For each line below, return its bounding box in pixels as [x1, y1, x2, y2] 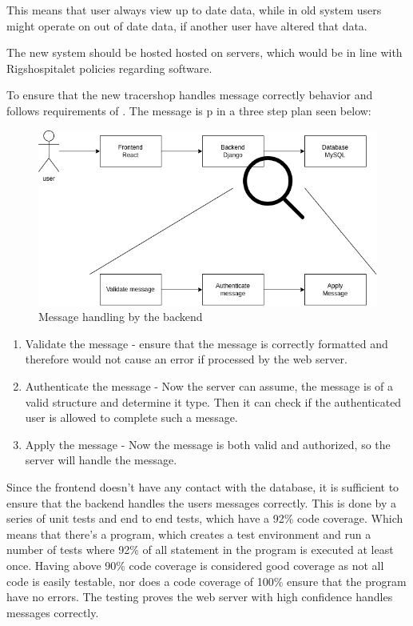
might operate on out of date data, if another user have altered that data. [6, 17, 367, 34]
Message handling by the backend [38, 308, 203, 325]
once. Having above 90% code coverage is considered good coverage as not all [6, 556, 384, 573]
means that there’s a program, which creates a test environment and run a [6, 525, 371, 542]
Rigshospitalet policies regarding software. [6, 59, 212, 76]
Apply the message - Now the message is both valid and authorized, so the [25, 435, 391, 452]
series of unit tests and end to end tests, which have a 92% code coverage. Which [6, 510, 403, 527]
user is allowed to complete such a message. [25, 409, 238, 426]
